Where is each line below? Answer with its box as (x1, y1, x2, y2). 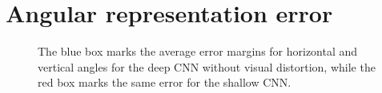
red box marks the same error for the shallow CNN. (38, 74, 292, 91)
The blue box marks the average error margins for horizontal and (38, 43, 358, 60)
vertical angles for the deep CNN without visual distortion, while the (38, 58, 376, 75)
